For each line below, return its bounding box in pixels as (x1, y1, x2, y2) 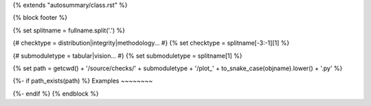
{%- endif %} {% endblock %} (12, 89, 99, 98)
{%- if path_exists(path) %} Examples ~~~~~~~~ (12, 76, 153, 85)
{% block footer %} (12, 14, 68, 22)
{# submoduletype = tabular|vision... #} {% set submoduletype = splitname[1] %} (12, 52, 243, 60)
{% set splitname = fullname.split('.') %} (12, 26, 125, 34)
